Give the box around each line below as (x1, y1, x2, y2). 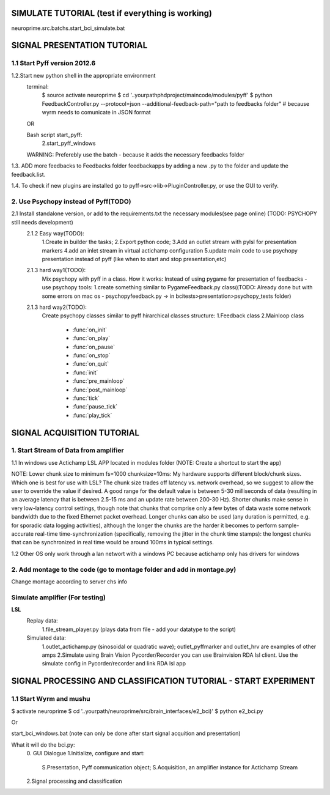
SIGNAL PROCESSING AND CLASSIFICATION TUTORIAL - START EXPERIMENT (11, 676, 315, 686)
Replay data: (26, 617, 58, 624)
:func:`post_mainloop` (72, 386, 128, 393)
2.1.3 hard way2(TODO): (26, 303, 87, 311)
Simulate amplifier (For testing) (11, 593, 106, 602)
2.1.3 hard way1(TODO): (26, 267, 86, 274)
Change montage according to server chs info (11, 578, 128, 585)
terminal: (26, 83, 49, 91)
